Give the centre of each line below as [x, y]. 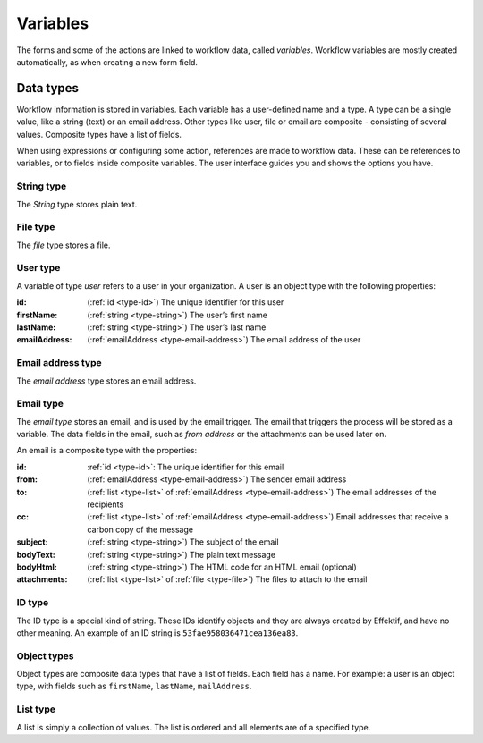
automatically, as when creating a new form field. [107, 62]
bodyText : [36, 554]
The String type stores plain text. [77, 204]
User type [38, 268]
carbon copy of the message [140, 529]
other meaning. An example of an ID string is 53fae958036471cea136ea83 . [157, 633]
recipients [106, 504]
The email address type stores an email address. [106, 381]
